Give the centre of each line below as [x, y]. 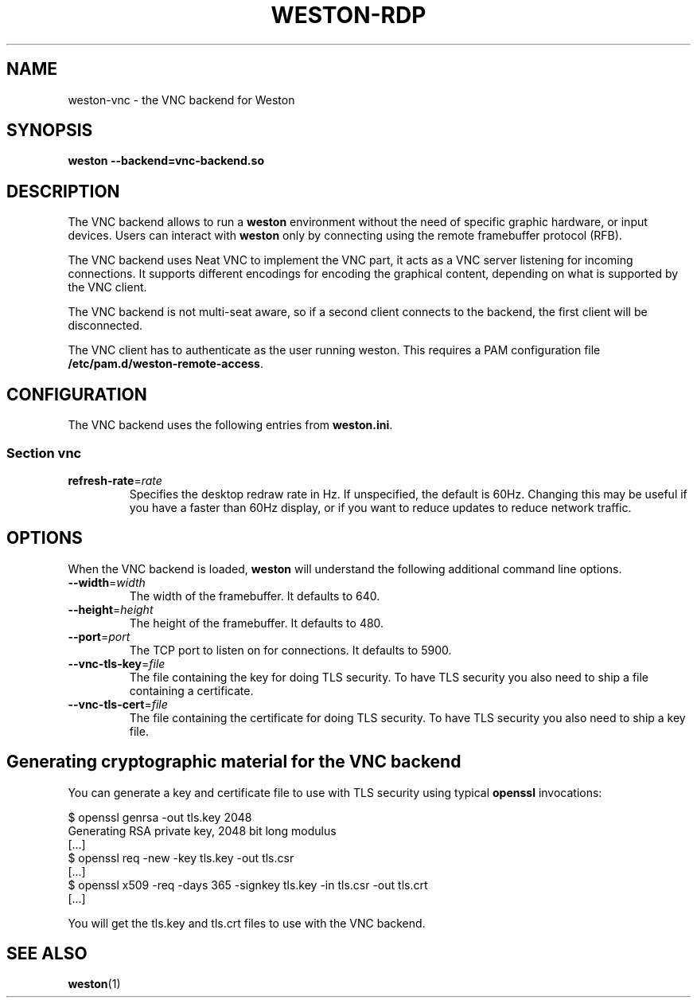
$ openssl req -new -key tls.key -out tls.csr [181, 858]
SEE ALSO [47, 953]
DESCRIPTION [63, 191]
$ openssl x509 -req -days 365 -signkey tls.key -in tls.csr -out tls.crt [248, 885]
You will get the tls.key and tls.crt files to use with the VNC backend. [247, 923]
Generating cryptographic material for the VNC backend [234, 762]
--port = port [99, 636]
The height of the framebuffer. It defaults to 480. [257, 623]
